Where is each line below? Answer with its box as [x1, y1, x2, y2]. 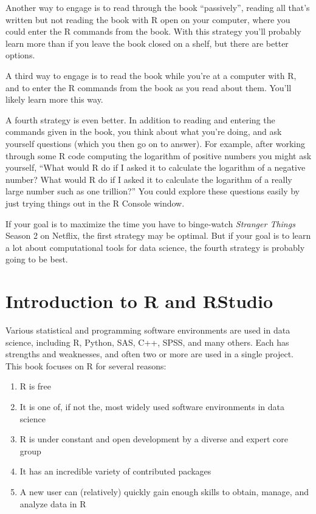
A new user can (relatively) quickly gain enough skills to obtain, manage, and [19, 485, 309, 498]
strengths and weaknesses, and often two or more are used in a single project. [5, 348, 294, 360]
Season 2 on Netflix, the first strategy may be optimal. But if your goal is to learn [5, 229, 311, 242]
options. [5, 49, 35, 61]
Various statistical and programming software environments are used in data [5, 324, 290, 336]
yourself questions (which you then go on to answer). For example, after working [5, 137, 306, 149]
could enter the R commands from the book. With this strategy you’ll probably [5, 25, 301, 38]
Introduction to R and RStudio [5, 289, 273, 314]
